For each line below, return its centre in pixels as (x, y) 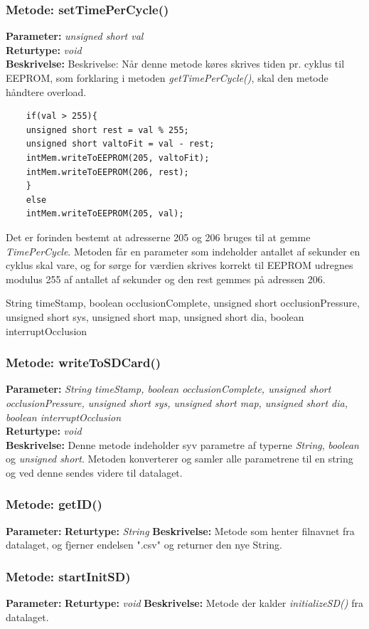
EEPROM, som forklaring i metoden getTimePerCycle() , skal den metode (167, 78)
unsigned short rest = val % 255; (107, 130)
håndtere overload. (46, 91)
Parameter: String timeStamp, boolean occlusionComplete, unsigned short (169, 389)
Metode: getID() (54, 504)
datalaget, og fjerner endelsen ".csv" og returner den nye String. (144, 545)
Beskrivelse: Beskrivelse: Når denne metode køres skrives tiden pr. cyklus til (175, 64)
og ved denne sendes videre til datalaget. (94, 472)
